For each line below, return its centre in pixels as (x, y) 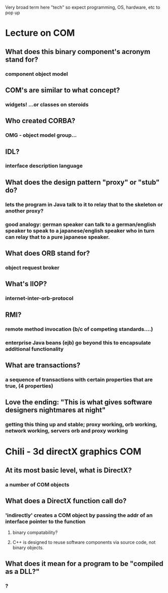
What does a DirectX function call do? (66, 501)
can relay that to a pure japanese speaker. (58, 237)
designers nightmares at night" (55, 410)
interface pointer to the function (45, 521)
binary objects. (28, 548)
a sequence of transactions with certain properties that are (79, 380)
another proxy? (24, 210)
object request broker (32, 267)
